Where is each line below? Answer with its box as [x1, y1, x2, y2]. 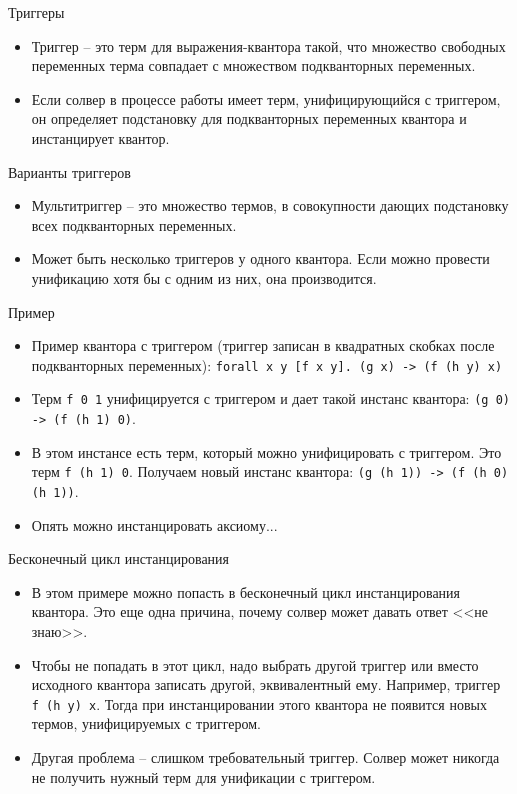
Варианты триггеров [8, 161, 131, 182]
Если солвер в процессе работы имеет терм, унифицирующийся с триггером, [31, 88, 501, 109]
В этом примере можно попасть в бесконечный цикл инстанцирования [31, 581, 461, 602]
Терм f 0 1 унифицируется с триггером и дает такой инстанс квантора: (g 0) [31, 388, 510, 409]
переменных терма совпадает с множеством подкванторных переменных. [31, 55, 476, 76]
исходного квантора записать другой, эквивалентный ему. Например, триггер [31, 674, 501, 695]
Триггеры [8, 2, 65, 22]
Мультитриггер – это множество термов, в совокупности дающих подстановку [31, 195, 509, 216]
